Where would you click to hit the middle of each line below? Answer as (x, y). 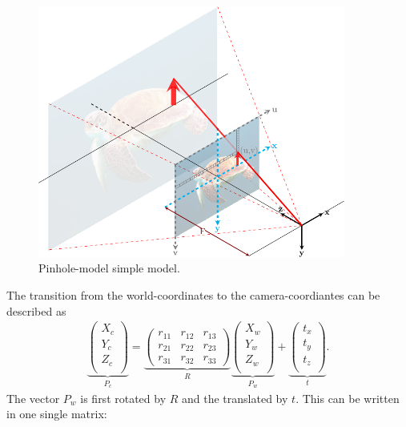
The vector (33, 398)
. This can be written (348, 398)
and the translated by (235, 398)
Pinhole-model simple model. (109, 268)
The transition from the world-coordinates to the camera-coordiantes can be (193, 294)
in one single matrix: (57, 414)
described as (36, 310)
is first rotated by (123, 398)
